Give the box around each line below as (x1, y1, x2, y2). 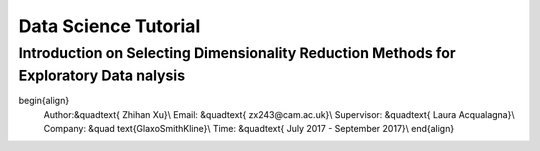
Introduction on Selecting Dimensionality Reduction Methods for (18, 44, 456, 62)
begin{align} (18, 95, 70, 107)
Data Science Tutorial (18, 15, 201, 37)
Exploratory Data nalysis (18, 66, 185, 85)
